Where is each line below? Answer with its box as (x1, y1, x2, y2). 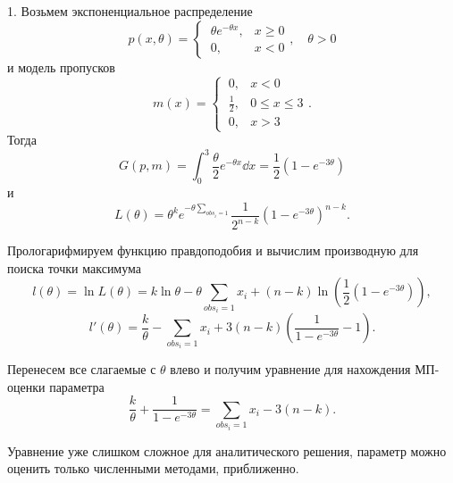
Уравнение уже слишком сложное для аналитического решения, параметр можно (7, 441, 447, 460)
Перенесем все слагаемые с (7, 360, 156, 379)
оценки (7, 377, 46, 396)
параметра (49, 377, 105, 396)
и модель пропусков (7, 57, 115, 76)
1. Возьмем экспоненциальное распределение (7, 2, 253, 20)
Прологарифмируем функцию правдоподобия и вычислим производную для (7, 241, 419, 260)
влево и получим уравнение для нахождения (170, 360, 411, 379)
